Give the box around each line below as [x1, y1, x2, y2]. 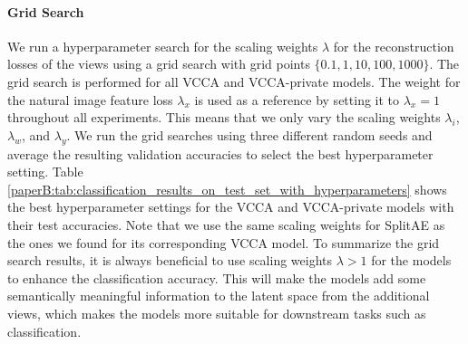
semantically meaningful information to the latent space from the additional [7, 286, 430, 305]
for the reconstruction [333, 36, 454, 55]
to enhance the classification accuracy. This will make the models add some [7, 268, 426, 287]
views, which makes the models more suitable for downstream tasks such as [7, 303, 426, 322]
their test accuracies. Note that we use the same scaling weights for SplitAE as [7, 215, 445, 234]
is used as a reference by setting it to [194, 90, 400, 109]
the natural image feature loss [7, 90, 173, 109]
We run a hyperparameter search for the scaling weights [7, 36, 318, 55]
